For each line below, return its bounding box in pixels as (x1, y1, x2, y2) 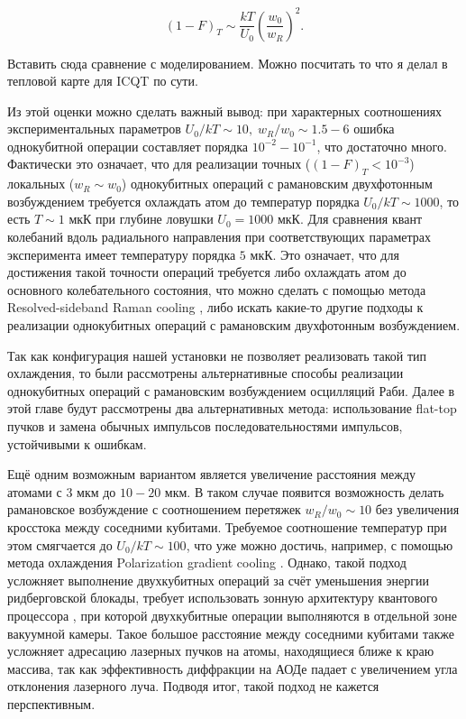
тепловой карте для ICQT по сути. (7, 71, 198, 90)
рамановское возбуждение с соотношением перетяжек (7, 500, 301, 519)
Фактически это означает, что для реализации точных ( (7, 154, 311, 173)
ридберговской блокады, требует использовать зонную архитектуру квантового (7, 588, 438, 607)
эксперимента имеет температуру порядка (7, 244, 236, 263)
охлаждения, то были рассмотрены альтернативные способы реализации (7, 364, 404, 383)
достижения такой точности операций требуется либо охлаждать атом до (7, 263, 407, 281)
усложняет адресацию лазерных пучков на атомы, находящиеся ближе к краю (7, 641, 434, 660)
